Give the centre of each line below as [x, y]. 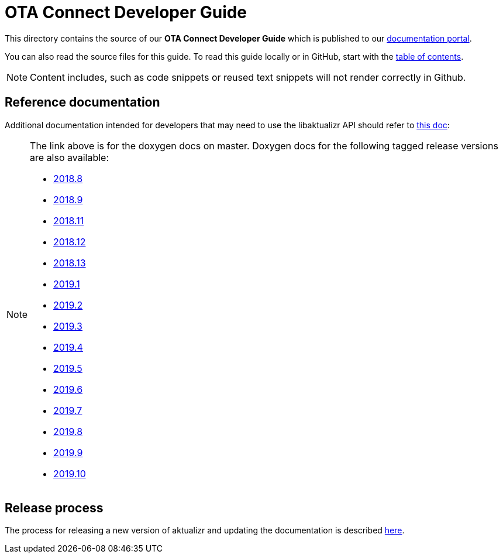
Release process [54, 508]
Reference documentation [82, 102]
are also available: [70, 157]
